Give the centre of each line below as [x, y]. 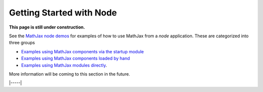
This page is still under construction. [47, 27]
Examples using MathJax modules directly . [64, 65]
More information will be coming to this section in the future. [69, 74]
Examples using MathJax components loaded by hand [75, 59]
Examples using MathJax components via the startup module [83, 51]
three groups [22, 43]
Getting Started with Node [63, 13]
